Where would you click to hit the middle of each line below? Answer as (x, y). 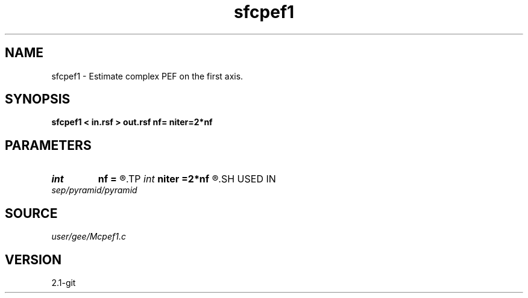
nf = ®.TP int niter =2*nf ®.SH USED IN (187, 179)
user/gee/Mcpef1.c (89, 237)
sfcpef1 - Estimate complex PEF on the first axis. (147, 76)
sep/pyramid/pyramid (94, 190)
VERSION (33, 259)
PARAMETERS (48, 145)
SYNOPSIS (38, 99)
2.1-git (64, 282)
